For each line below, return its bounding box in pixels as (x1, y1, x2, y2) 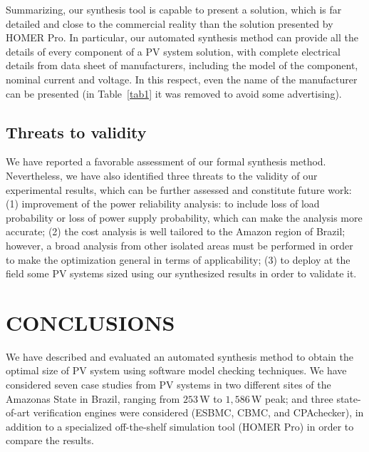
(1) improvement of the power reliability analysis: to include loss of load (6, 196, 320, 211)
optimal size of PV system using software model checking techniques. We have (6, 363, 347, 378)
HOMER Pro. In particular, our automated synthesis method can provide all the (6, 30, 358, 45)
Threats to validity (6, 120, 147, 143)
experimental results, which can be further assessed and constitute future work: (6, 182, 352, 197)
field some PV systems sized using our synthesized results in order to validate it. (6, 266, 357, 281)
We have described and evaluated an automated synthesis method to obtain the (6, 349, 354, 364)
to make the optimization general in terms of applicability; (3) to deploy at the (6, 252, 350, 267)
